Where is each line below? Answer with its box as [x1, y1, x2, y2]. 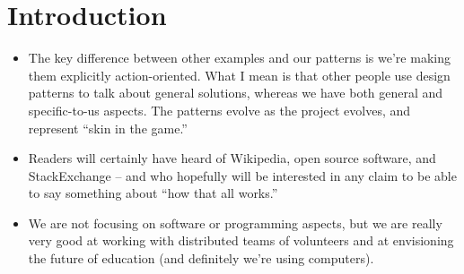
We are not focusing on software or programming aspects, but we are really [28, 213, 442, 232]
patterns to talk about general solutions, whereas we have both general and [28, 83, 443, 102]
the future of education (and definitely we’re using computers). [28, 249, 374, 268]
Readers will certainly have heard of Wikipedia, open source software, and [28, 149, 436, 167]
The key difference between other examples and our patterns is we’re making [28, 48, 451, 67]
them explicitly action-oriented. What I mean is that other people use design [28, 65, 451, 84]
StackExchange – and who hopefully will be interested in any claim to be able [28, 166, 457, 184]
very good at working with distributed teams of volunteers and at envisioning [28, 231, 454, 250]
